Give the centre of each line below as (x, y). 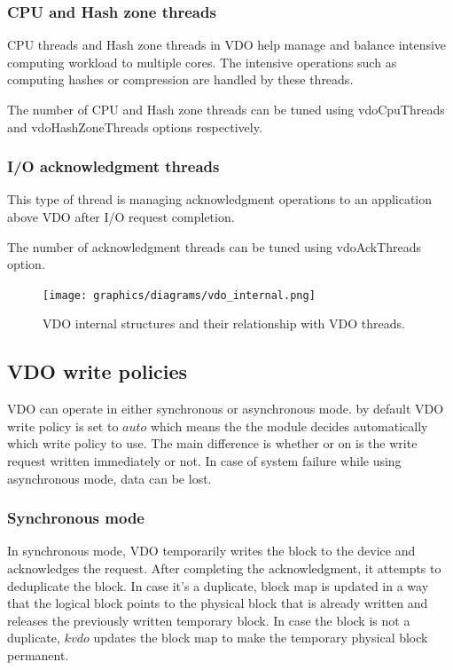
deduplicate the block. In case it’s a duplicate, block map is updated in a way (218, 585)
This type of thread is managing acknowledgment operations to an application (220, 199)
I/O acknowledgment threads (113, 166)
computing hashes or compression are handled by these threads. (180, 79)
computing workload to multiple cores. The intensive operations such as (202, 62)
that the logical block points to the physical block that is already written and (218, 603)
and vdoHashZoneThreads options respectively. (135, 126)
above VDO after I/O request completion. (121, 217)
